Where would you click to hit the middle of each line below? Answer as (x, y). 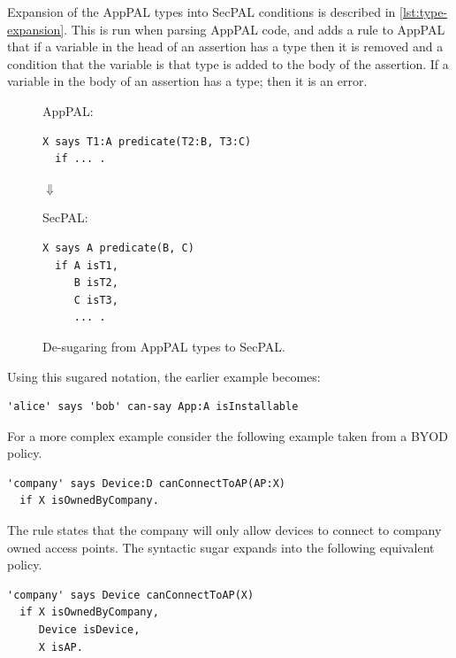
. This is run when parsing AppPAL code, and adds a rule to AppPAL (255, 29)
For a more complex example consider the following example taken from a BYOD (228, 435)
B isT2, (96, 283)
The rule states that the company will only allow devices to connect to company (224, 530)
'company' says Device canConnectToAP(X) (131, 595)
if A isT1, (87, 265)
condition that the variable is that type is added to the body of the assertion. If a (228, 63)
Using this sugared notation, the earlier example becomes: (164, 376)
